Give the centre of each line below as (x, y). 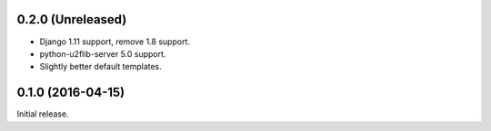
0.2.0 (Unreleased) (72, 19)
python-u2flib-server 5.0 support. (103, 53)
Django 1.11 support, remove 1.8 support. (115, 42)
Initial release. (43, 114)
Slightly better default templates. (101, 67)
